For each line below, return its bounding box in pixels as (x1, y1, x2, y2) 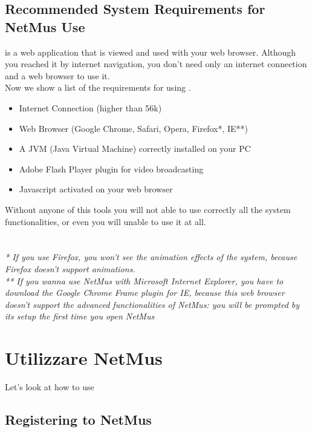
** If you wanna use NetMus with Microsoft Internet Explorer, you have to (5, 274, 284, 287)
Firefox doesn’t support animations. (5, 262, 135, 275)
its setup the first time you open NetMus (5, 310, 155, 322)
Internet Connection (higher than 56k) (19, 101, 162, 114)
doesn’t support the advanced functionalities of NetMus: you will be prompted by (5, 298, 300, 310)
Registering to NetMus (5, 410, 152, 428)
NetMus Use (5, 17, 85, 36)
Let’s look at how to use (5, 381, 94, 393)
